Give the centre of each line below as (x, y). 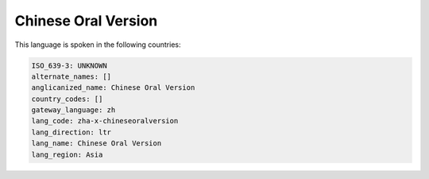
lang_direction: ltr (71, 132)
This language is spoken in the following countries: (98, 45)
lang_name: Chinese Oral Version (97, 144)
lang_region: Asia (67, 154)
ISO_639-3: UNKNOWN (69, 65)
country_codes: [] (67, 99)
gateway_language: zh (73, 110)
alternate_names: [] (71, 76)
